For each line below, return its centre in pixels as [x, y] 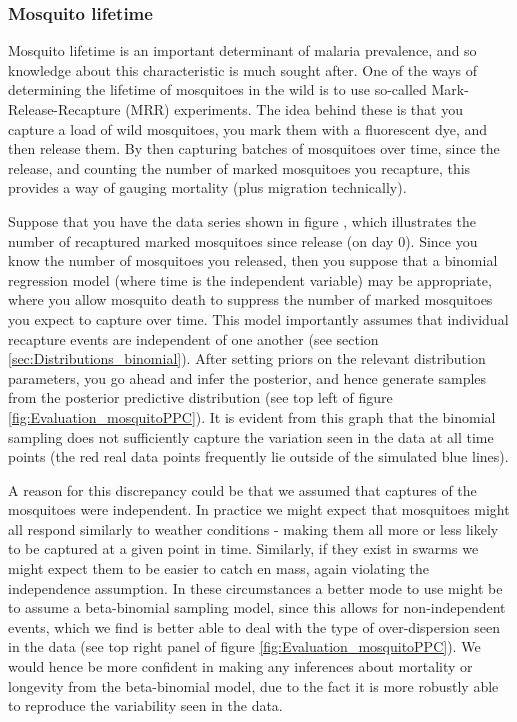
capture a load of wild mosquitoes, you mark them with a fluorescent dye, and [248, 128]
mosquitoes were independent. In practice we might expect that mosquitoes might [259, 509]
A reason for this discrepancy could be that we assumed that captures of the [242, 489]
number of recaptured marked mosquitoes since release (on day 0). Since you [243, 240]
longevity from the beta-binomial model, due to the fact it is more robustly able [253, 685]
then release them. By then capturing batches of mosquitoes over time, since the [254, 148]
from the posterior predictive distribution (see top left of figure [200, 397]
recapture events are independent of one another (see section [193, 338]
